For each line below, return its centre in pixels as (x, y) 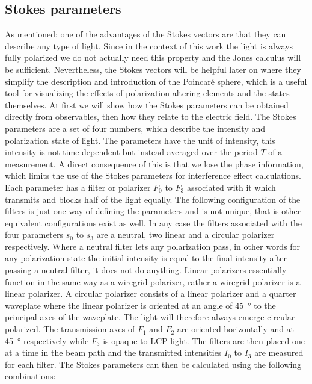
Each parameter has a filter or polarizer (78, 187)
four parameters (34, 234)
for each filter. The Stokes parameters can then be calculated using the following (153, 364)
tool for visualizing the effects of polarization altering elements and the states (147, 93)
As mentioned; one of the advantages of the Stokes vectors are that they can (145, 34)
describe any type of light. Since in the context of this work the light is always (149, 45)
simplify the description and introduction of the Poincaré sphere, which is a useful (156, 81)
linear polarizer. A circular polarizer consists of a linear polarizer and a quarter (151, 293)
